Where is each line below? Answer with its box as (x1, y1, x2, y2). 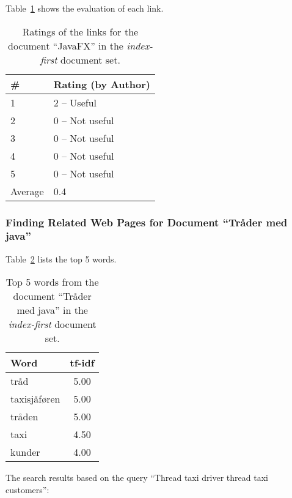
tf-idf (70, 355, 95, 370)
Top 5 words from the (5, 275, 99, 289)
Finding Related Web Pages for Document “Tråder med (5, 214, 288, 229)
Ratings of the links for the (22, 24, 139, 39)
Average (10, 184, 44, 198)
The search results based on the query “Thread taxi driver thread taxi (5, 471, 268, 484)
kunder (10, 445, 40, 459)
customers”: (5, 483, 49, 496)
